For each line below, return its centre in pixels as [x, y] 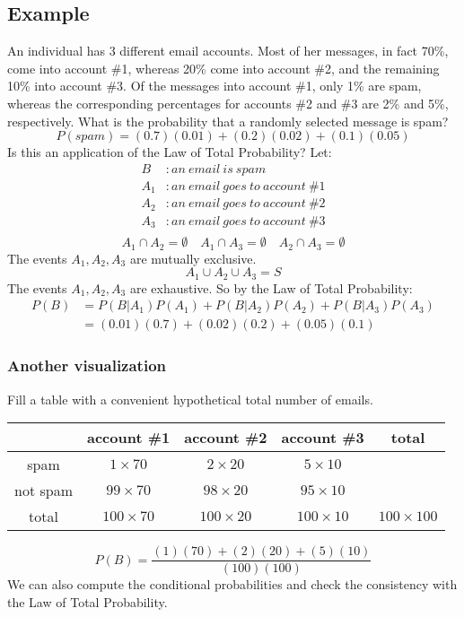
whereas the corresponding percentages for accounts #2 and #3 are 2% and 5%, [228, 103]
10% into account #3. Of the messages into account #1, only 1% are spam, [214, 86]
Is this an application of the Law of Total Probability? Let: [170, 152]
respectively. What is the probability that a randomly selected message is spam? [228, 121]
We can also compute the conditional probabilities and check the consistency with [232, 584]
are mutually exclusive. [193, 258]
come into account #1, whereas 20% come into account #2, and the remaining [223, 68]
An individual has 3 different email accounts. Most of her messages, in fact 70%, [228, 51]
